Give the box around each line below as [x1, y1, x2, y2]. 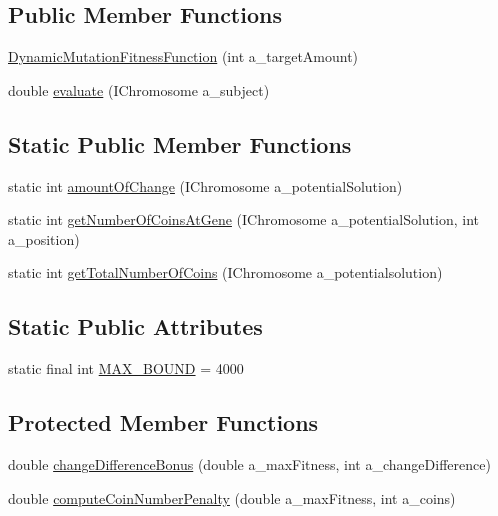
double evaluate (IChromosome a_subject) [8, 79, 270, 100]
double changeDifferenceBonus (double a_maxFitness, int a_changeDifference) [8, 453, 491, 474]
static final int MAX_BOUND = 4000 [8, 358, 244, 379]
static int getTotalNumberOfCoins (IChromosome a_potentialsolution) [8, 262, 443, 283]
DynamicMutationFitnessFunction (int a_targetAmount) [8, 46, 359, 67]
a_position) [8, 228, 80, 249]
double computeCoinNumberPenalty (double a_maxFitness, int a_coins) [8, 487, 456, 508]
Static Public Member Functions [8, 128, 352, 159]
